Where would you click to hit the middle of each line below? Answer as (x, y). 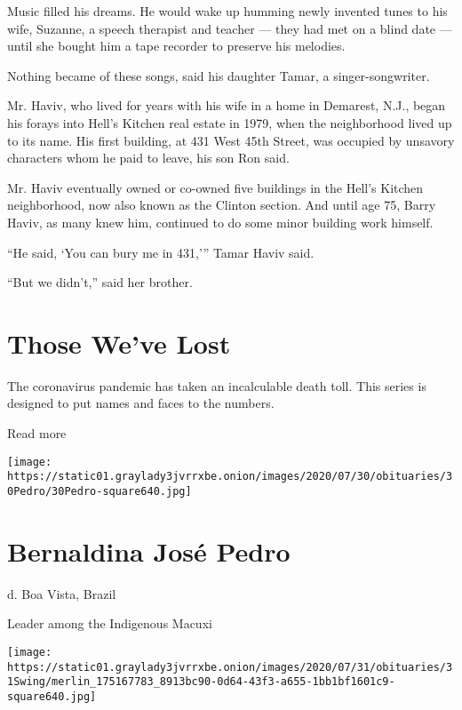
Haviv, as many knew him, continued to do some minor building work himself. (220, 222)
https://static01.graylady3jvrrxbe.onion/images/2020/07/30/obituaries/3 (230, 477)
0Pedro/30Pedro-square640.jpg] (100, 491)
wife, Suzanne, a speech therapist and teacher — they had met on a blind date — (230, 28)
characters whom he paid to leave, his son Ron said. (148, 158)
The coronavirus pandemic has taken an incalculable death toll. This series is (217, 385)
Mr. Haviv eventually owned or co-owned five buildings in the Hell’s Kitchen (215, 187)
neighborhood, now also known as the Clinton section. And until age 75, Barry (222, 205)
